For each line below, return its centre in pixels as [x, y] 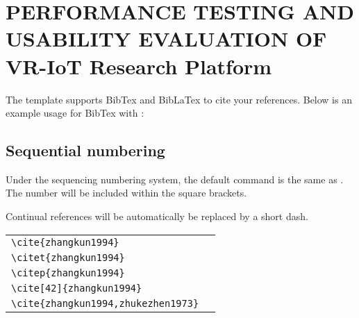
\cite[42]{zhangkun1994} [77, 288]
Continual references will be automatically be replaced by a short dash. [157, 216]
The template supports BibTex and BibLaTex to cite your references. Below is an [179, 99]
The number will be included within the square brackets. [126, 193]
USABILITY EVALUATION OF [166, 39]
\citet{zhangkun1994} [68, 257]
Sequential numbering [85, 150]
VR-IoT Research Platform [139, 66]
